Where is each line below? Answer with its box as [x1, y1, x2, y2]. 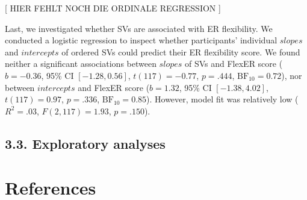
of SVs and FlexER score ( [184, 57, 283, 70]
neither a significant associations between [5, 57, 157, 70]
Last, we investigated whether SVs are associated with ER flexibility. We [5, 22, 273, 34]
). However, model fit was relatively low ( [146, 93, 299, 105]
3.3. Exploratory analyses [5, 134, 166, 152]
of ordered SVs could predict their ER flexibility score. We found [61, 45, 300, 58]
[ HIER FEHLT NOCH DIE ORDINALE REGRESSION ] [5, 2, 221, 14]
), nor [281, 69, 302, 81]
